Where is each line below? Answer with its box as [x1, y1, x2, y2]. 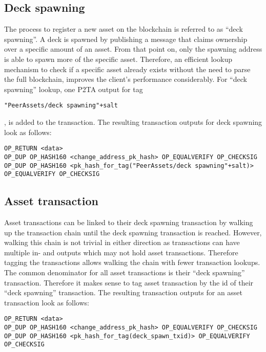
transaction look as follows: [4, 297, 89, 307]
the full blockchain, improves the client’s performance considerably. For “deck [4, 74, 247, 84]
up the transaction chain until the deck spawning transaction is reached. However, [4, 227, 262, 237]
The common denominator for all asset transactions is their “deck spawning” [4, 267, 245, 277]
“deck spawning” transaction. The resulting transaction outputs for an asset [4, 287, 243, 298]
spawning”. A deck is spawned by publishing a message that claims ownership [4, 33, 248, 44]
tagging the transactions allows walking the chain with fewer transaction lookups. [4, 257, 260, 268]
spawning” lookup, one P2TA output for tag [4, 83, 143, 94]
